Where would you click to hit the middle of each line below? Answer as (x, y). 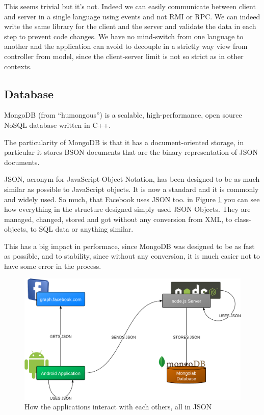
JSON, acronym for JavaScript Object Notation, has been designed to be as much (132, 179)
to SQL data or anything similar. (82, 229)
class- (243, 219)
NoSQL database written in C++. (58, 124)
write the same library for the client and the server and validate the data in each (130, 26)
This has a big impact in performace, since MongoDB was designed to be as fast (129, 246)
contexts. (18, 66)
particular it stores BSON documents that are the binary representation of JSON (131, 152)
